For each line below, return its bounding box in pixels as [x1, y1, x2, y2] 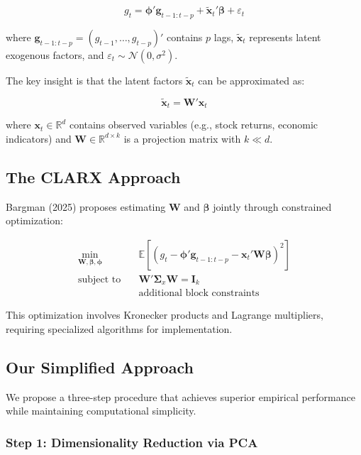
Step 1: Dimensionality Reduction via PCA [6, 433, 258, 451]
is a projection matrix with [123, 131, 241, 146]
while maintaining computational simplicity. [6, 403, 196, 418]
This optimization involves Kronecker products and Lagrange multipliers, [6, 307, 323, 322]
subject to [77, 274, 121, 285]
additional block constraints [138, 288, 260, 299]
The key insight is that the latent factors [6, 73, 183, 88]
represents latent [249, 30, 321, 45]
